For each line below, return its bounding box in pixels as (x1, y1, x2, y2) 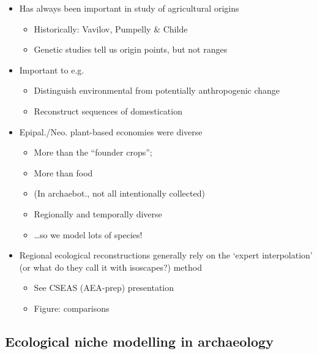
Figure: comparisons (34, 301, 110, 314)
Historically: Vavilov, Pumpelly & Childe (34, 22, 188, 35)
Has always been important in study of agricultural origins (19, 2, 239, 14)
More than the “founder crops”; (34, 146, 152, 159)
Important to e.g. (19, 63, 84, 76)
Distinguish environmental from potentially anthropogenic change (34, 84, 280, 97)
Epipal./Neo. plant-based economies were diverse (19, 125, 203, 138)
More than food (34, 166, 93, 179)
